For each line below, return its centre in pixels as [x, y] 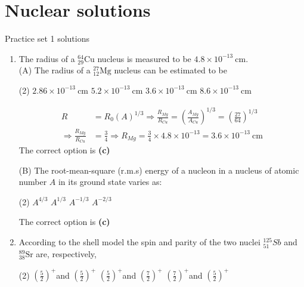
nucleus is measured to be [144, 58]
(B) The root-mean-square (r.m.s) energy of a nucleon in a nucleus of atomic [159, 170]
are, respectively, [66, 254]
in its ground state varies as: [110, 182]
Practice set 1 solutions [47, 38]
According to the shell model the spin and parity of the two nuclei [139, 241]
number [33, 182]
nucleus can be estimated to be [170, 70]
